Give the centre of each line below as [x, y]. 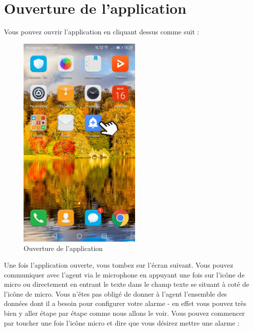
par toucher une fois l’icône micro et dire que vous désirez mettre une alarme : [122, 322]
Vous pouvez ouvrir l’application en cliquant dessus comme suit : [102, 32]
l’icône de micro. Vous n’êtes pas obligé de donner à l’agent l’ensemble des [115, 293]
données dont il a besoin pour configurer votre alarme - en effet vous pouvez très [125, 303]
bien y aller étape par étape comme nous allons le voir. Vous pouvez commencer [125, 313]
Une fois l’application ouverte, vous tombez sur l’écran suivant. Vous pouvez [119, 265]
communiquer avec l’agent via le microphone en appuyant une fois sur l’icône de [124, 274]
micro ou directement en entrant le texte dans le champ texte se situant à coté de [127, 284]
